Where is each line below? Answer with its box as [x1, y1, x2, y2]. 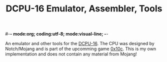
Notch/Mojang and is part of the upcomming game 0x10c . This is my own [5, 46, 156, 52]
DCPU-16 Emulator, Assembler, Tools [5, 3, 162, 14]
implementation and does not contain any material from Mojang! [5, 51, 137, 57]
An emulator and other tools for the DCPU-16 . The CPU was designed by [5, 41, 155, 47]
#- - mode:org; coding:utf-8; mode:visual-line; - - [5, 31, 108, 37]
